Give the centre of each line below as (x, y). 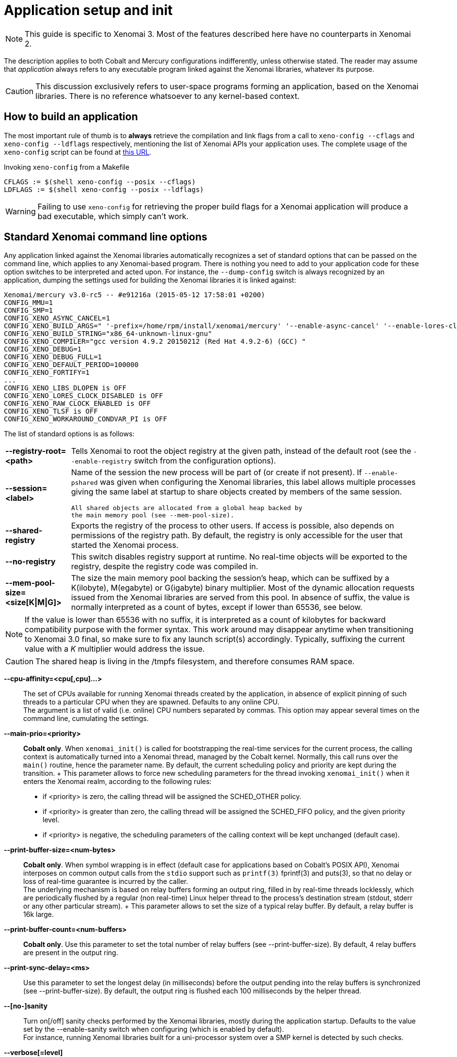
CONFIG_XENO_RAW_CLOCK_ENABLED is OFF (77, 404)
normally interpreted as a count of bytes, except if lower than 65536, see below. (217, 607)
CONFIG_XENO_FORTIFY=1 (47, 373)
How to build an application (71, 117)
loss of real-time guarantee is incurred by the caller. (106, 881)
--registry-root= (36, 451)
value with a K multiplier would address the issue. (115, 649)
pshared (84, 483)
